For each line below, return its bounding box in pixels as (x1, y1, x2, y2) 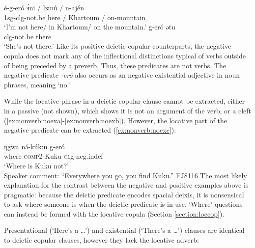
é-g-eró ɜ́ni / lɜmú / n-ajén (4, 2, 85, 12)
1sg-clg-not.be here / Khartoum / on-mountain (4, 12, 145, 22)
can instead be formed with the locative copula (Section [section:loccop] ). (4, 208, 225, 219)
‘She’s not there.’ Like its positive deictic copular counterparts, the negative (4, 41, 231, 51)
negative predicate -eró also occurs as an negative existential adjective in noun (4, 70, 240, 80)
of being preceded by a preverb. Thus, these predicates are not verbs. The (4, 60, 227, 70)
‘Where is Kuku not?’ (4, 160, 69, 170)
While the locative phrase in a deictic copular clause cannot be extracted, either (4, 96, 245, 106)
